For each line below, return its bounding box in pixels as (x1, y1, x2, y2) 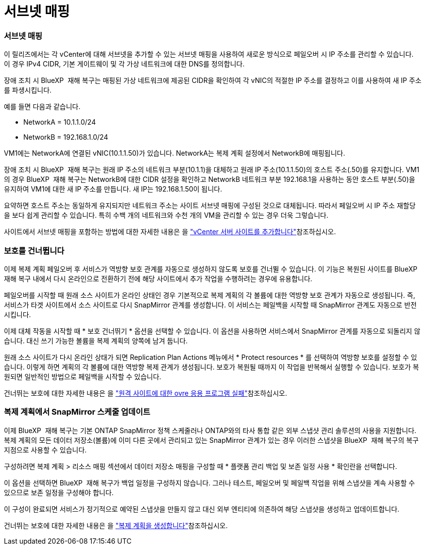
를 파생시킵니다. (4, 86, 52, 95)
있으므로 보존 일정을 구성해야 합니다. (4, 488, 114, 497)
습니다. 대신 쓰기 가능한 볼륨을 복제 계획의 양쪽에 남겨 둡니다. (4, 336, 188, 345)
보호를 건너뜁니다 (4, 245, 65, 256)
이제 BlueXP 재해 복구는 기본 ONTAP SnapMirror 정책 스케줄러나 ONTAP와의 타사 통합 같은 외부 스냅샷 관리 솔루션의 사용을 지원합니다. (4, 426, 417, 435)
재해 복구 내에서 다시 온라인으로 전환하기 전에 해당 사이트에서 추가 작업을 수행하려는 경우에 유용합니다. (4, 274, 312, 283)
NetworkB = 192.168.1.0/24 (23, 133, 108, 142)
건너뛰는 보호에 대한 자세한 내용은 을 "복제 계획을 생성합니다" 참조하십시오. (4, 521, 228, 530)
